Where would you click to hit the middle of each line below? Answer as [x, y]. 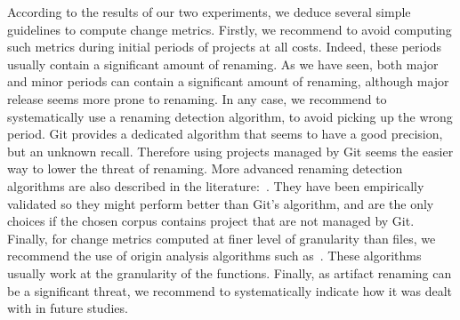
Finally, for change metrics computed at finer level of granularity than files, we [222, 238]
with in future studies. [68, 308]
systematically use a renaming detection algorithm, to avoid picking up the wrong [230, 116]
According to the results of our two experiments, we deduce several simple [209, 12]
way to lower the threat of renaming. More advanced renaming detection [205, 168]
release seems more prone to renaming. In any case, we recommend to [197, 98]
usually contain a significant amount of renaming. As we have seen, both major [223, 64]
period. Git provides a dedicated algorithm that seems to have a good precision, [225, 134]
